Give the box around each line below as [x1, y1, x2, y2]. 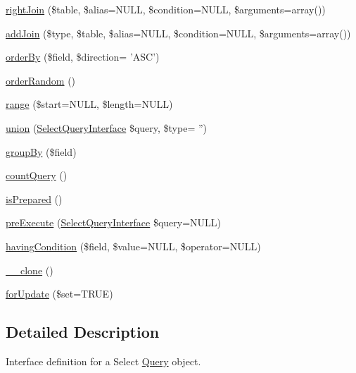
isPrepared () [6, 191, 63, 206]
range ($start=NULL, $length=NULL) [6, 97, 173, 111]
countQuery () [6, 168, 68, 183]
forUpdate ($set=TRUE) [6, 286, 113, 301]
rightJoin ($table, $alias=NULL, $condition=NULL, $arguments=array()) [6, 2, 326, 16]
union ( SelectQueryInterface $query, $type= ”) [6, 120, 207, 135]
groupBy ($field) [6, 144, 77, 159]
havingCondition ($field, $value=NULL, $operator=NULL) [6, 238, 261, 253]
